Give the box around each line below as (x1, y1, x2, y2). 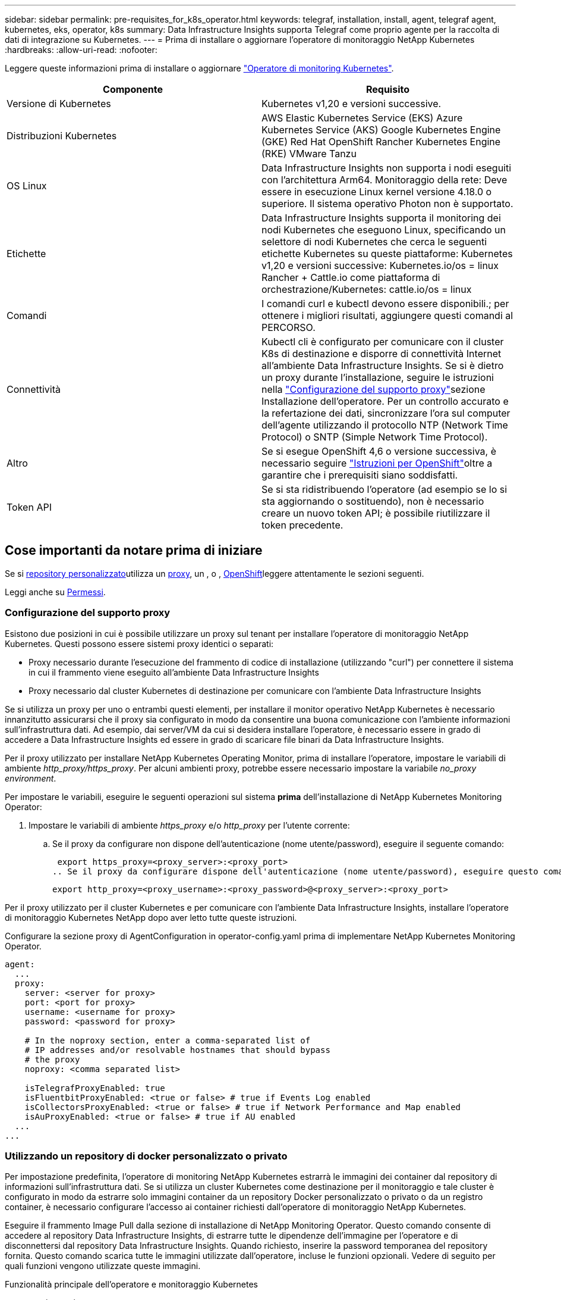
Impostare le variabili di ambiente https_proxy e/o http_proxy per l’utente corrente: (29, 820, 350, 830)
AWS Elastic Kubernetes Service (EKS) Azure (261, 112, 463, 124)
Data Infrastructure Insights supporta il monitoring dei (261, 212, 501, 224)
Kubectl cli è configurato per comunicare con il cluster (261, 336, 504, 348)
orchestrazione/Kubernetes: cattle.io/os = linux (261, 283, 472, 295)
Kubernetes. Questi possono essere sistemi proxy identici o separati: (5, 638, 274, 649)
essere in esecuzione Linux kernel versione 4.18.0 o (261, 186, 492, 198)
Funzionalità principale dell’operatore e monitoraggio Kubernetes (5, 1279, 258, 1290)
